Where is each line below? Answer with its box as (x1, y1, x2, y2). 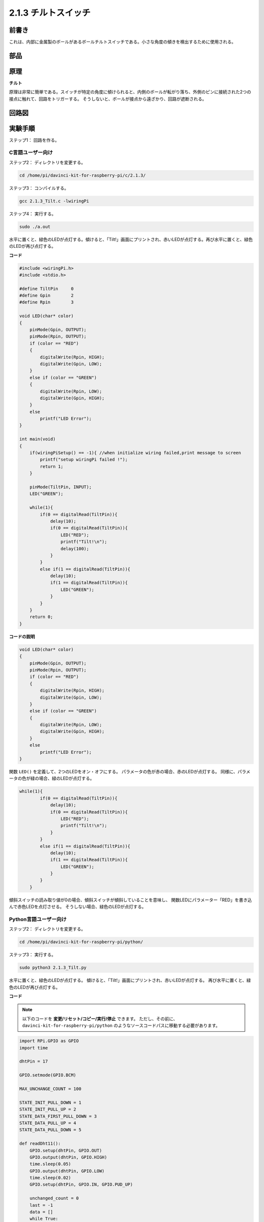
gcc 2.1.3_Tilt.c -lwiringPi (19, 198, 89, 204)
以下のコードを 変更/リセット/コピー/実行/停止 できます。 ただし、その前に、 (22, 1016, 178, 1022)
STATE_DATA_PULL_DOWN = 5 (19, 1127, 82, 1133)
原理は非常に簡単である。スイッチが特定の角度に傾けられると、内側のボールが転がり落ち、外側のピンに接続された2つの (9, 89, 251, 95)
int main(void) (19, 436, 56, 442)
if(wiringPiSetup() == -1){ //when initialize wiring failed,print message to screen (29, 450, 242, 456)
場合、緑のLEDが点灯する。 (39, 775, 95, 782)
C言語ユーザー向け (9, 149, 53, 156)
